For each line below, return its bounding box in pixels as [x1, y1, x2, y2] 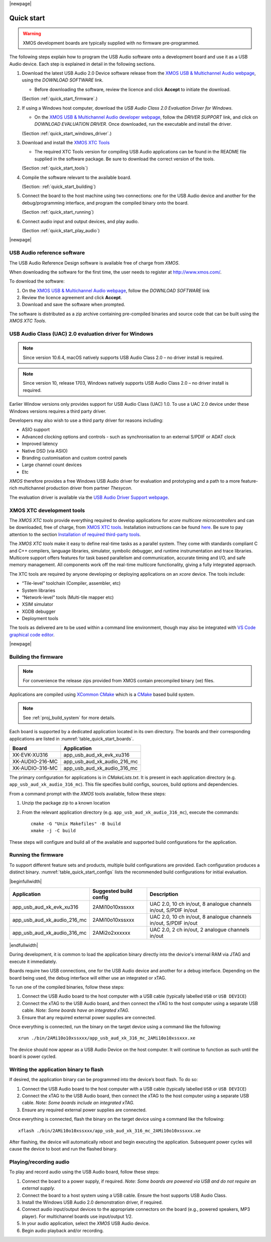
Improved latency [22, 440, 58, 447]
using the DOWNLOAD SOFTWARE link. [22, 77, 104, 83]
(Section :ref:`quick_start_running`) [22, 209, 94, 215]
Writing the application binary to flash [9, 1066, 104, 1073]
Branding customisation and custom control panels [22, 455, 127, 461]
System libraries [22, 587, 55, 593]
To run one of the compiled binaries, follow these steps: [9, 984, 125, 990]
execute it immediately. [9, 958, 57, 964]
